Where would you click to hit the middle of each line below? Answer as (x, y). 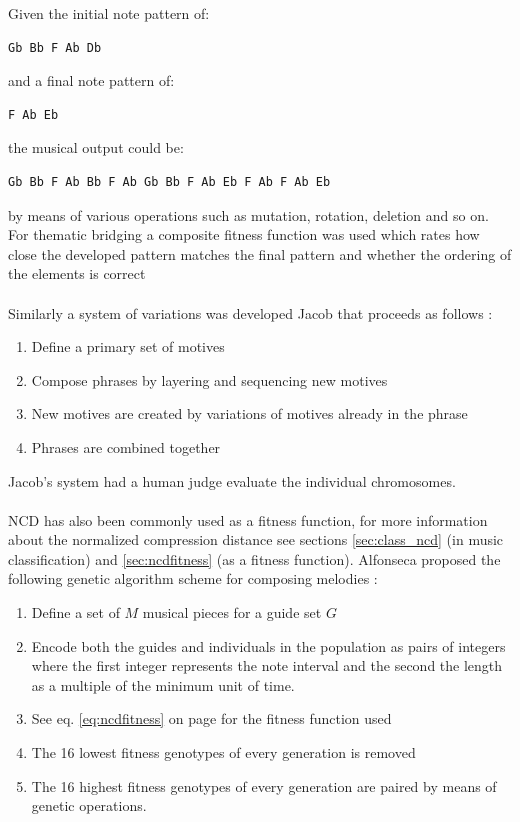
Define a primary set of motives (128, 346)
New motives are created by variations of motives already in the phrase (249, 413)
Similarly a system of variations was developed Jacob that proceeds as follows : (250, 312)
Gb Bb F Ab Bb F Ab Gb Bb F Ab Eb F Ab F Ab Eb (169, 181)
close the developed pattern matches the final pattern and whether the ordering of (260, 253)
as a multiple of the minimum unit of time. (163, 684)
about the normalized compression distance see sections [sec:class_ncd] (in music (256, 539)
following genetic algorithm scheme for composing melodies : (193, 578)
